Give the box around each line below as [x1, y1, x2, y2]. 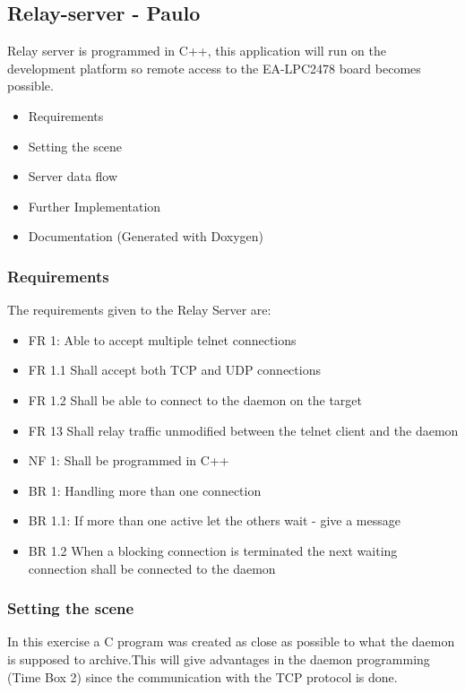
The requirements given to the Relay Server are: [7, 300, 271, 319]
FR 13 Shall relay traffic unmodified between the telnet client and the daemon [28, 420, 459, 439]
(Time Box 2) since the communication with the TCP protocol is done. [7, 667, 398, 686]
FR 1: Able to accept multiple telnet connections [28, 330, 297, 349]
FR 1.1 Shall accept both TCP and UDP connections [28, 360, 321, 379]
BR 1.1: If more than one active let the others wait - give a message [28, 511, 400, 530]
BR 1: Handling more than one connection [28, 481, 262, 499]
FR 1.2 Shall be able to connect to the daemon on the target [28, 390, 362, 409]
